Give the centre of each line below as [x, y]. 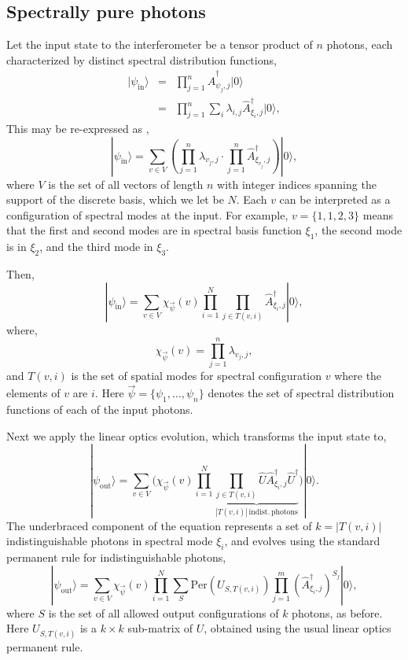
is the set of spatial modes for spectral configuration [197, 376]
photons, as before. [337, 612]
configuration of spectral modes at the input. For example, [147, 214]
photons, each [360, 44]
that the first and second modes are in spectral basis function [154, 230]
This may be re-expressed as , [78, 129]
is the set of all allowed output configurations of [164, 612]
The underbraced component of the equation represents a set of [159, 525]
